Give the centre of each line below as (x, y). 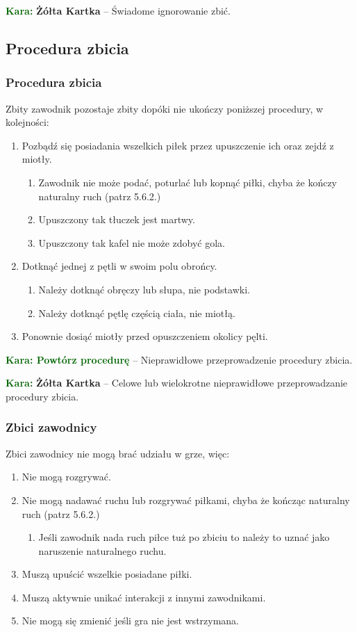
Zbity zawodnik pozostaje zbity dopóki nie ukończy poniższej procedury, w (165, 108)
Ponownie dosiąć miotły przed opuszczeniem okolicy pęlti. (145, 336)
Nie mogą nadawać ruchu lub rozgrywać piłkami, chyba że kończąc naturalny (186, 500)
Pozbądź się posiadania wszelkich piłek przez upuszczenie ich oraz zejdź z (178, 145)
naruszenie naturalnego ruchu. (102, 550)
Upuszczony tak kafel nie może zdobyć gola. (132, 242)
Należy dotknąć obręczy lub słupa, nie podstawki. (144, 289)
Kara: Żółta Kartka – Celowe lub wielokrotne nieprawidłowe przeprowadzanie (177, 383)
